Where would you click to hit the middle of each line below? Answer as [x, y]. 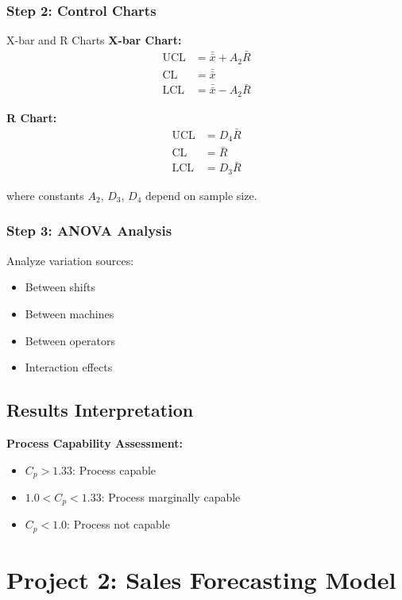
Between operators [70, 340]
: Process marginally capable [171, 496]
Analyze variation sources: [70, 260]
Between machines [70, 313]
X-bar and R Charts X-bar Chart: [94, 40]
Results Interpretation [100, 410]
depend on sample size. [201, 195]
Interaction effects [69, 367]
